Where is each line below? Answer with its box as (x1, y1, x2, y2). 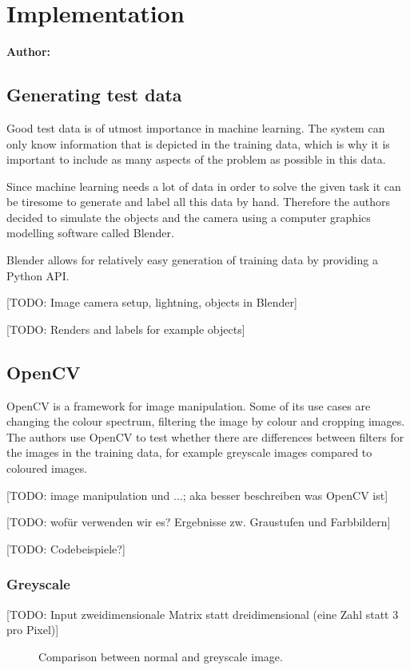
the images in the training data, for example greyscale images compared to (6, 444, 372, 461)
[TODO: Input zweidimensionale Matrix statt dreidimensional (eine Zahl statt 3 (6, 605, 399, 622)
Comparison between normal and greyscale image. (38, 648, 283, 664)
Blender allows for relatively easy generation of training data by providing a (6, 252, 378, 268)
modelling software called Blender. (6, 224, 174, 241)
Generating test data (6, 82, 182, 107)
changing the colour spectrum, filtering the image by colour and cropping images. (6, 413, 405, 430)
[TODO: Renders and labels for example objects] (6, 320, 245, 337)
